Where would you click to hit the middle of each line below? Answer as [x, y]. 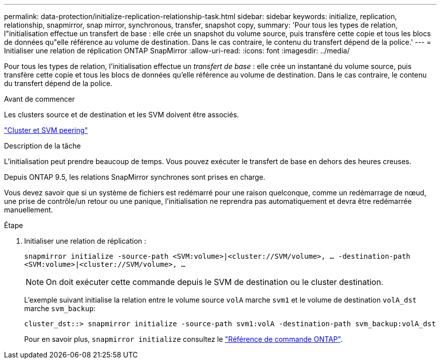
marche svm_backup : [60, 308]
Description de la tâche [43, 146]
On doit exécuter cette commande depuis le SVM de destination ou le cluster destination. [215, 282]
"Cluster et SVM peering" [46, 130]
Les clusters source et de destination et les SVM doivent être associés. [122, 115]
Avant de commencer [40, 99]
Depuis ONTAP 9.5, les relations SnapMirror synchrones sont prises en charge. [135, 177]
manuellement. [29, 210]
